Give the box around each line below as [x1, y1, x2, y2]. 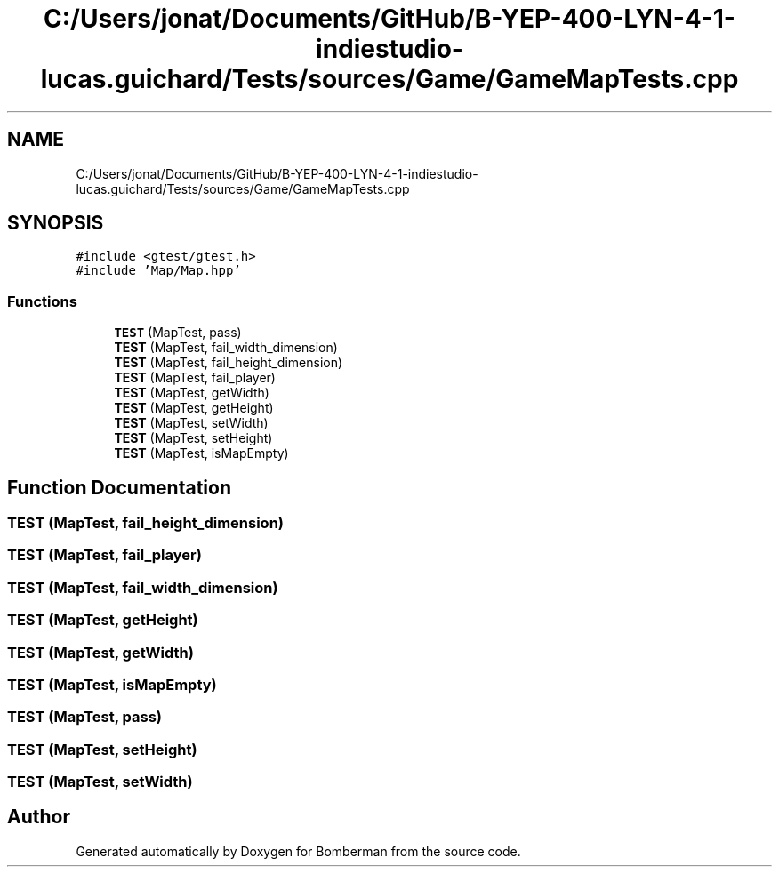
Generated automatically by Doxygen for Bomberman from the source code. [76, 843, 521, 859]
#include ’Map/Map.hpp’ [76, 263, 241, 278]
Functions [7, 292, 77, 310]
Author [7, 806, 70, 829]
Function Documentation [7, 476, 231, 499]
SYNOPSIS [7, 212, 104, 235]
